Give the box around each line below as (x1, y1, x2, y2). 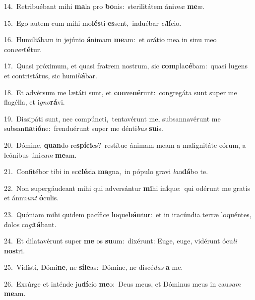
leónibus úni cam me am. (4, 149, 77, 160)
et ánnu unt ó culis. (4, 192, 59, 203)
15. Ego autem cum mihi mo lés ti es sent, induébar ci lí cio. (4, 17, 182, 28)
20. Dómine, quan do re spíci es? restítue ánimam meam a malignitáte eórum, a (4, 139, 246, 150)
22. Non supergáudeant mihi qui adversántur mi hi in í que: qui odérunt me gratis (4, 182, 251, 193)
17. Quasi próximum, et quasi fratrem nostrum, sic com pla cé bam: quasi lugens (4, 60, 248, 71)
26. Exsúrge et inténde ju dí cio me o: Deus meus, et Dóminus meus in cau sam (4, 278, 241, 289)
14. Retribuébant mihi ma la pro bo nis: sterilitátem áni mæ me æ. (4, 1, 204, 11)
